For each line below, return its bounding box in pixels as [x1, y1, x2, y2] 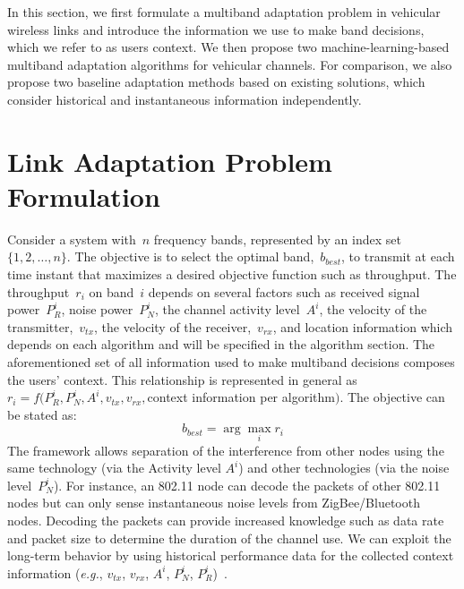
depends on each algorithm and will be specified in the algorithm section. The [7, 335, 435, 354]
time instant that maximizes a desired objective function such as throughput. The [7, 265, 457, 284]
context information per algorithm [147, 388, 335, 406]
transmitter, [7, 317, 73, 336]
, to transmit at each [341, 247, 455, 266]
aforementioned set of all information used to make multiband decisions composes [7, 353, 455, 371]
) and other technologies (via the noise [238, 458, 450, 477]
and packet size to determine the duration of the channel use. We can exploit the [7, 528, 451, 547]
